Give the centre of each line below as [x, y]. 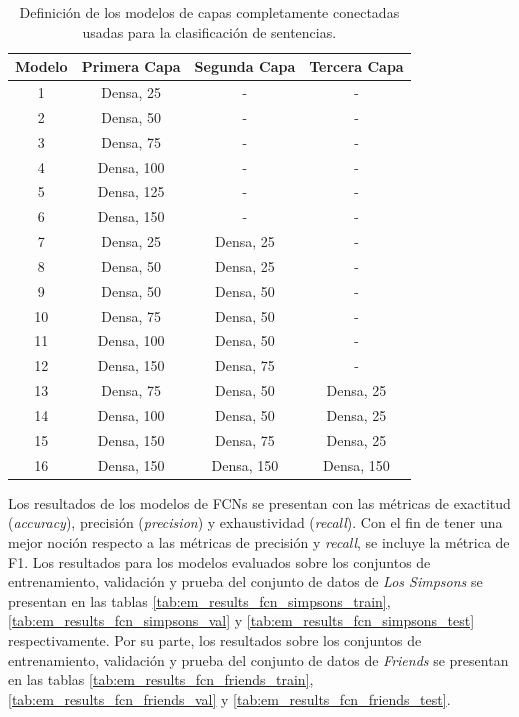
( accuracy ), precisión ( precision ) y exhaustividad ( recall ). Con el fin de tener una [255, 522]
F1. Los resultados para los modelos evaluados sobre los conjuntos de [219, 561]
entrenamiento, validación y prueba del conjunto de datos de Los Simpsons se [245, 581]
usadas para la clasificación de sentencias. [209, 31]
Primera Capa [131, 66]
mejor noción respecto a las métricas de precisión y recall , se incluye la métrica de [259, 541]
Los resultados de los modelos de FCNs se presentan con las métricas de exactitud [259, 502]
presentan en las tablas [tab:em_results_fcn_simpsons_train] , [199, 600]
